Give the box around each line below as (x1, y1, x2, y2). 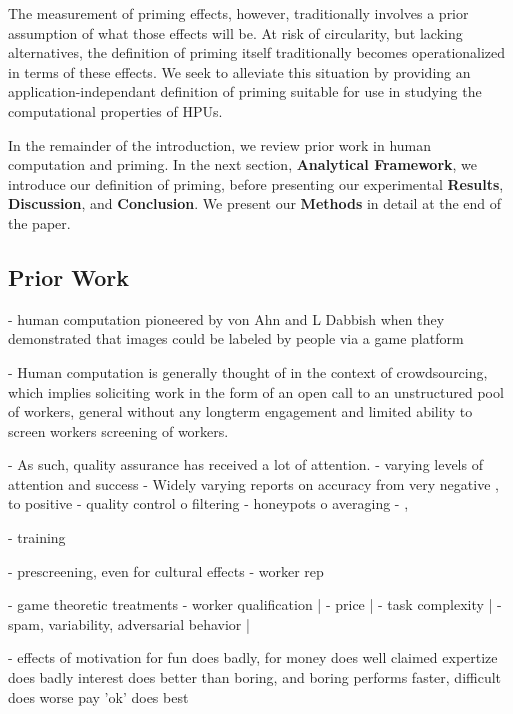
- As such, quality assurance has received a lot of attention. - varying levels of (8, 454, 483, 475)
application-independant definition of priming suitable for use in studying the (8, 81, 482, 102)
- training (8, 527, 66, 548)
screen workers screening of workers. (8, 420, 229, 441)
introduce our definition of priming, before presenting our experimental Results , (8, 173, 504, 194)
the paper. (8, 212, 71, 233)
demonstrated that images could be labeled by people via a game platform (8, 328, 464, 349)
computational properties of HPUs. (8, 100, 223, 121)
